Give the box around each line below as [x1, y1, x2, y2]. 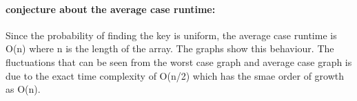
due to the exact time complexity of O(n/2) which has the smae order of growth [6, 68, 345, 82]
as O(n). [6, 82, 41, 96]
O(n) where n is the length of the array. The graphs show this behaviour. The [6, 41, 334, 56]
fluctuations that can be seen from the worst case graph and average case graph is [6, 54, 352, 69]
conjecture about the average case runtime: [6, 1, 216, 16]
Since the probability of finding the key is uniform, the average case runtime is [6, 27, 337, 42]
